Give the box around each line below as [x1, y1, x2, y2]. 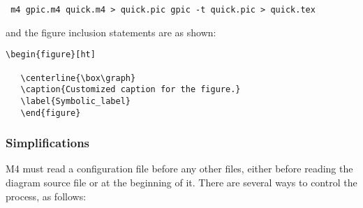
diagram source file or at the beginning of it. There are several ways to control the [6, 175, 357, 189]
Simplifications [6, 134, 90, 151]
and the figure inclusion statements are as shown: [6, 24, 216, 39]
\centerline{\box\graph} [20, 73, 136, 83]
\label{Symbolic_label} [20, 96, 131, 106]
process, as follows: [6, 188, 87, 203]
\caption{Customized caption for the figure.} [20, 84, 241, 95]
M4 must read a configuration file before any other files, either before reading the [6, 161, 353, 176]
